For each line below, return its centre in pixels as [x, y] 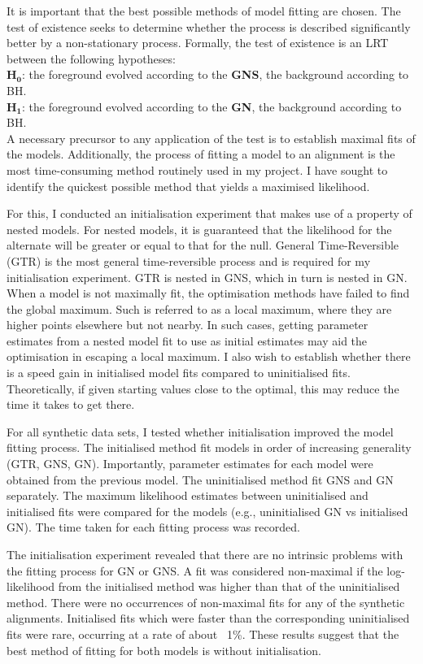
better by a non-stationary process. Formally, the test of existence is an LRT [198, 43]
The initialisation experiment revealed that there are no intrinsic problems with [205, 554]
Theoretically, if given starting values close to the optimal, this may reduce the [203, 388]
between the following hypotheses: [91, 58]
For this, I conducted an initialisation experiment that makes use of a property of [209, 213]
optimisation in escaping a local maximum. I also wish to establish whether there [209, 356]
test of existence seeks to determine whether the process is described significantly [209, 26]
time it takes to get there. [71, 404]
